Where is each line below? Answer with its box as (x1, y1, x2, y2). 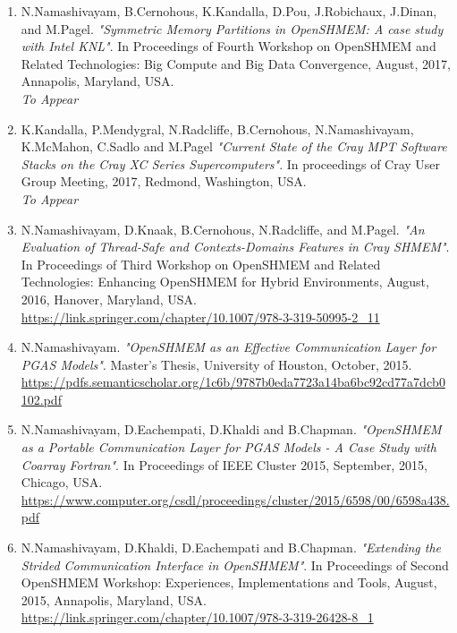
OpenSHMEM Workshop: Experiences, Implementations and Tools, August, (21, 573, 437, 592)
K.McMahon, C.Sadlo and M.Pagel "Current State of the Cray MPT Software (21, 137, 447, 156)
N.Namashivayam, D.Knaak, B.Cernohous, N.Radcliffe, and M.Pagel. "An (21, 219, 425, 238)
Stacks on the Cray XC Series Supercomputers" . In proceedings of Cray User (21, 154, 441, 173)
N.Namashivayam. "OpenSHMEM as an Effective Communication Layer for (21, 338, 436, 356)
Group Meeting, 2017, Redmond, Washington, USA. (21, 172, 307, 191)
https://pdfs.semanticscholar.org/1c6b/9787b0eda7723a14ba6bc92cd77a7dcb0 (21, 372, 445, 391)
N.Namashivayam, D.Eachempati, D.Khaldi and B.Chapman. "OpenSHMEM (21, 420, 442, 439)
